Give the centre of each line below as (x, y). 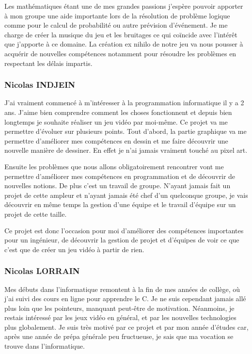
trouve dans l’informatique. (45, 346)
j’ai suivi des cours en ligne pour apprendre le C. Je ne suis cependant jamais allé (125, 298)
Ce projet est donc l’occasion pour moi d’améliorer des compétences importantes (124, 230)
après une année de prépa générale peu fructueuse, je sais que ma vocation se (119, 336)
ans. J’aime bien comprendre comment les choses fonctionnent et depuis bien (118, 112)
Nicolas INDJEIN (40, 85)
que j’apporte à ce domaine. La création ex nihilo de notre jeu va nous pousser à (124, 44)
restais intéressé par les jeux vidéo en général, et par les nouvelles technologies (120, 317)
